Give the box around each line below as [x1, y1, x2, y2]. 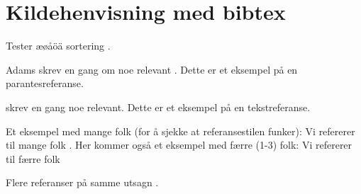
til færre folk [6, 151, 60, 166]
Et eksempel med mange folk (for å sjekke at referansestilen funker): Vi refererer [6, 123, 355, 138]
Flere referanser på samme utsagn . [6, 175, 159, 190]
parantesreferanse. [6, 76, 84, 91]
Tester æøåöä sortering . [6, 38, 111, 53]
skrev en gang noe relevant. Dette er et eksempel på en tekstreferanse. [6, 99, 311, 114]
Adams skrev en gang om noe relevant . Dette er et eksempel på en [6, 62, 298, 76]
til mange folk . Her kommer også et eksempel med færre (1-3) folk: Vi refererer [6, 137, 352, 152]
